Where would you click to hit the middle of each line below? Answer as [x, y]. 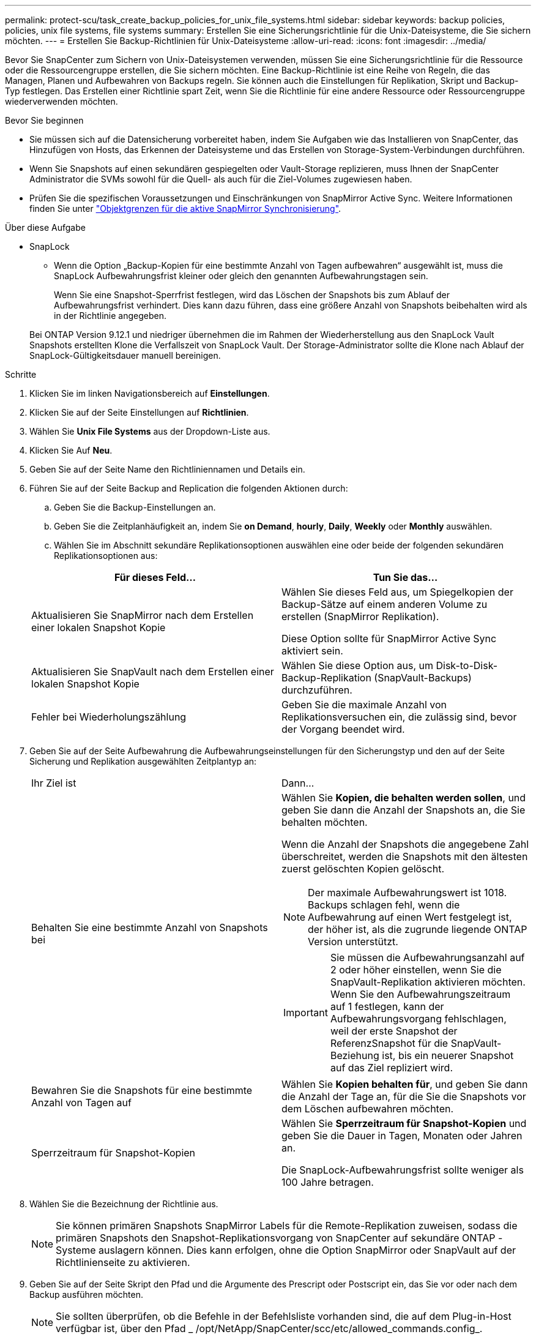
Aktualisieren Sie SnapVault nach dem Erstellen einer [153, 672]
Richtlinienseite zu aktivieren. [123, 1262]
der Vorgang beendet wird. [343, 729]
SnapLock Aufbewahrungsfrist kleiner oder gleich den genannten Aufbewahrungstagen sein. [241, 276]
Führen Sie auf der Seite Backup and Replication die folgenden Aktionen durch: [189, 488]
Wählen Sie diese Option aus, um [357, 665]
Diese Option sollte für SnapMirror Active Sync [389, 639]
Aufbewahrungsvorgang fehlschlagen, [418, 1019]
